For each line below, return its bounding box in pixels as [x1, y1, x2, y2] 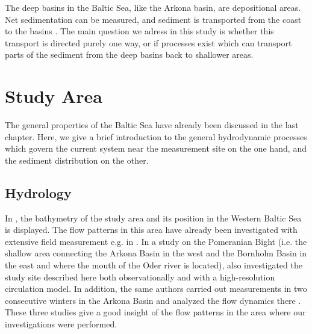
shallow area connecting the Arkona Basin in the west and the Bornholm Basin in [5, 247, 307, 259]
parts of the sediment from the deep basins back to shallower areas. [5, 48, 254, 61]
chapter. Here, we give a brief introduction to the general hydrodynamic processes [5, 130, 307, 143]
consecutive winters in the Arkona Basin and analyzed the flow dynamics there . [5, 294, 301, 306]
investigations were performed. [5, 318, 117, 330]
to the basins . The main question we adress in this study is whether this [5, 25, 274, 37]
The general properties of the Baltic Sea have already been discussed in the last [5, 119, 299, 131]
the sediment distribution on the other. [5, 153, 149, 166]
